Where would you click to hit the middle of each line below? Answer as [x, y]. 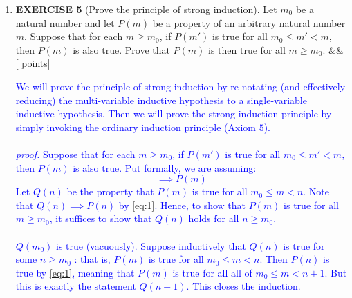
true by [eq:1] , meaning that [75, 272]
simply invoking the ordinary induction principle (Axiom [136, 127]
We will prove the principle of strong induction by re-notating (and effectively [180, 86]
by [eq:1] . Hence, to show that [182, 205]
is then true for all [247, 49]
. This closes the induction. [243, 286]
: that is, [92, 259]
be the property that [110, 191]
